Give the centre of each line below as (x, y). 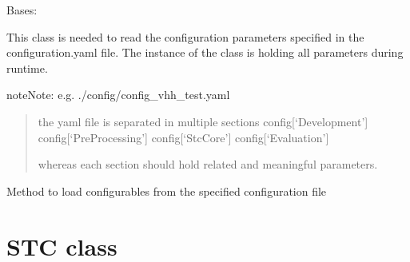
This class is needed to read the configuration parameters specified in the (185, 36)
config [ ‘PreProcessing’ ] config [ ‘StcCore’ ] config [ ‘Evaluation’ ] (183, 137)
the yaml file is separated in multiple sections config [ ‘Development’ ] (203, 121)
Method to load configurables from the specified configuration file (167, 191)
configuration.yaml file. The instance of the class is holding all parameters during (205, 52)
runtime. (27, 67)
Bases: (22, 10)
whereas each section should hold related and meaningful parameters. (208, 164)
